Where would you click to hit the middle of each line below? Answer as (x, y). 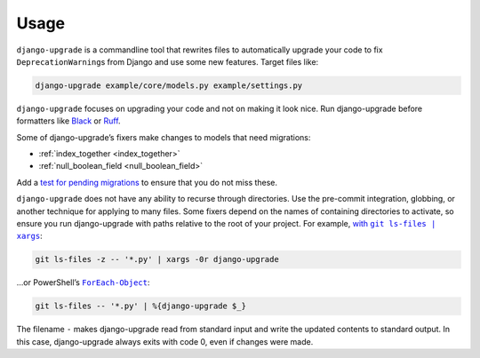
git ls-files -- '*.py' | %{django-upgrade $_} (140, 306)
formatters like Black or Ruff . (68, 121)
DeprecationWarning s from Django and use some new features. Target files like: (168, 61)
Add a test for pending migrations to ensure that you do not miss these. (147, 182)
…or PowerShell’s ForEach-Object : (83, 282)
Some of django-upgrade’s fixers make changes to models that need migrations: (164, 137)
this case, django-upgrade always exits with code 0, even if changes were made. (165, 341)
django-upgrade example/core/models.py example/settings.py (169, 85)
